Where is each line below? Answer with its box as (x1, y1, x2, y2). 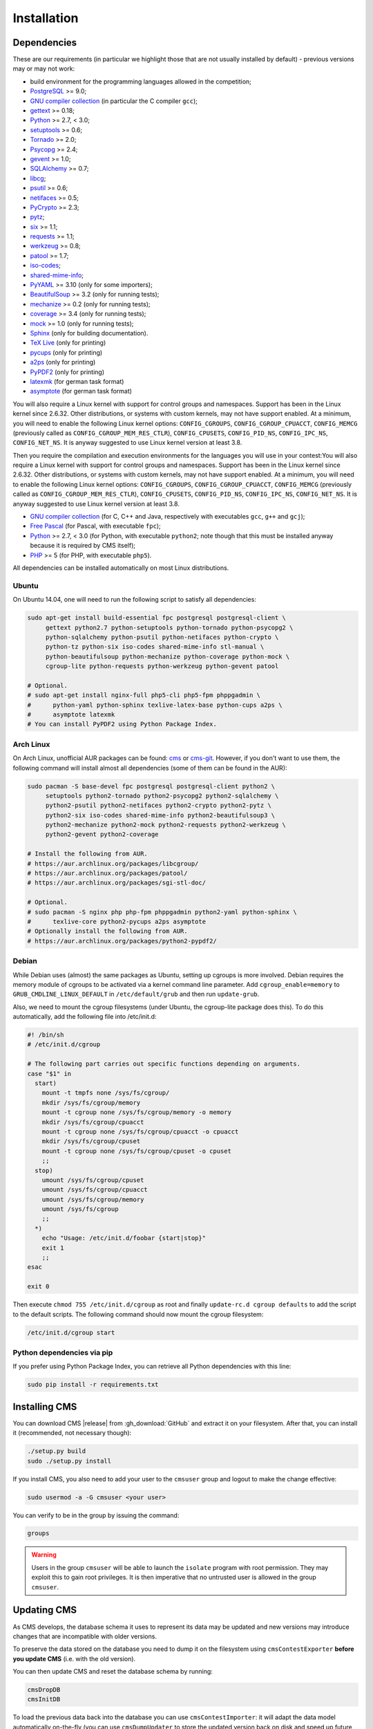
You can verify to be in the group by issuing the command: (12, 1511, 180, 1519)
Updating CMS (12, 1605, 77, 1616)
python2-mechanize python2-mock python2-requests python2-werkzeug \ (45, 821, 287, 829)
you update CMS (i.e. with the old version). (12, 1654, 136, 1663)
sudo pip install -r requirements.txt (27, 1380, 159, 1389)
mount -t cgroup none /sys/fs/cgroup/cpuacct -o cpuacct (41, 1127, 239, 1136)
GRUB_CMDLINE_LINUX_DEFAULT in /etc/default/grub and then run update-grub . (12, 990, 260, 999)
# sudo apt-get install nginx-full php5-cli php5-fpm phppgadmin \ (27, 692, 261, 699)
